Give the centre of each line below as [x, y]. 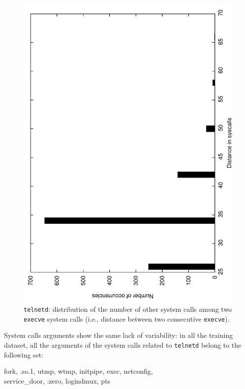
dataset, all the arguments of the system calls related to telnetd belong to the [123, 344]
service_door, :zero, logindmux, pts [57, 380]
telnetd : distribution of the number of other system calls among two [128, 309]
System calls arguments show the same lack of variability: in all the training [119, 335]
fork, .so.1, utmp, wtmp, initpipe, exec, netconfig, [78, 371]
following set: [24, 354]
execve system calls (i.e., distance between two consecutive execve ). [127, 318]
